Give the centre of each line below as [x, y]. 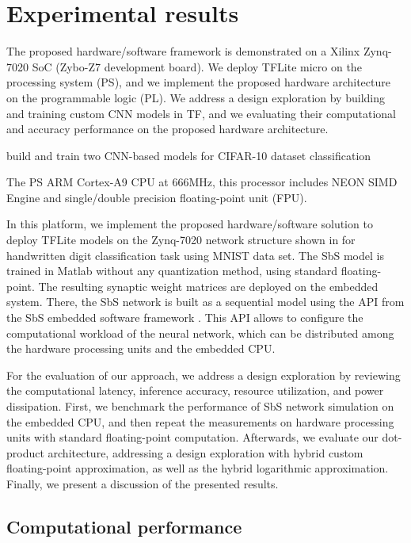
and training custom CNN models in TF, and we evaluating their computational [201, 113]
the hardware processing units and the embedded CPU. [141, 348]
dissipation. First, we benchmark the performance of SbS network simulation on [200, 406]
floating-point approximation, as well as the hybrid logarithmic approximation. [198, 468]
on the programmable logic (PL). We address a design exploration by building [196, 97]
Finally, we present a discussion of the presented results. [143, 483]
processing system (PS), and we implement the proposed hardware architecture [198, 82]
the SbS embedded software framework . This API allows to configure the [185, 317]
